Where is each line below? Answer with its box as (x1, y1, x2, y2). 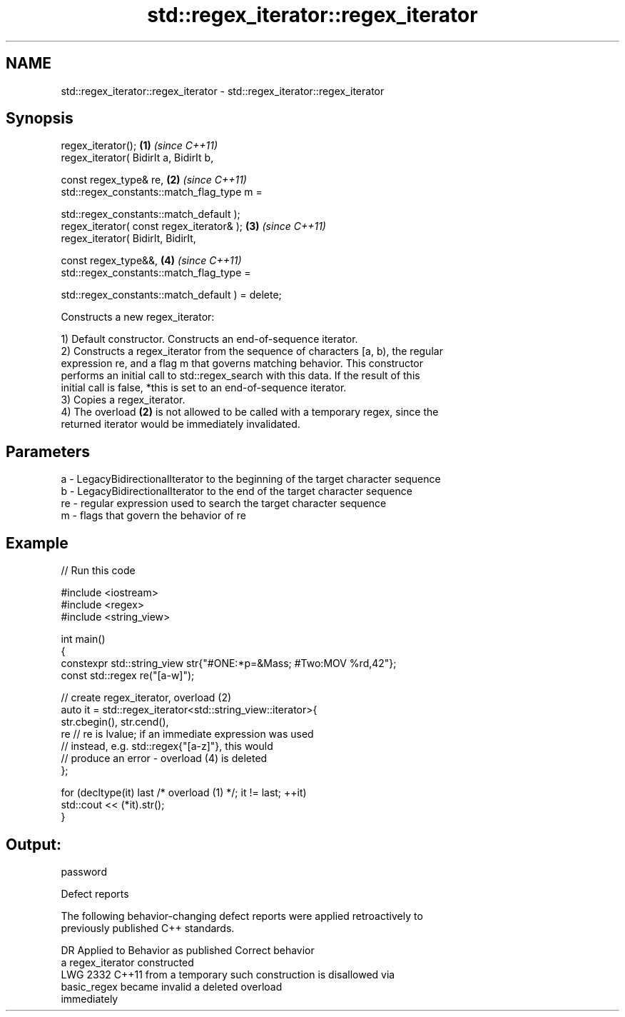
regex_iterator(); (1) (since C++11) (61, 139, 218, 152)
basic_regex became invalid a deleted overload (61, 980, 283, 993)
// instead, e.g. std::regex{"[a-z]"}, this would (61, 740, 273, 753)
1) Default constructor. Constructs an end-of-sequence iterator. (61, 333, 358, 346)
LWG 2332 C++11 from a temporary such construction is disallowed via (61, 968, 395, 981)
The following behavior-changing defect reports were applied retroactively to (61, 909, 423, 922)
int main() (61, 633, 106, 646)
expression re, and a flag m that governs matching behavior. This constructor (61, 357, 424, 370)
